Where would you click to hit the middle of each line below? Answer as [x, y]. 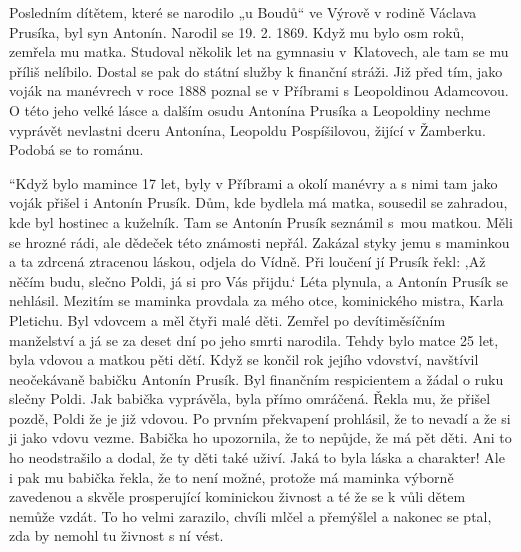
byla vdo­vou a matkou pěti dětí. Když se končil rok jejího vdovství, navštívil [244, 359]
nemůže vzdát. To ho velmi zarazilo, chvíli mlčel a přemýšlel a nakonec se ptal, [250, 515]
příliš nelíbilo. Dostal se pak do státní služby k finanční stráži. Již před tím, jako [256, 70]
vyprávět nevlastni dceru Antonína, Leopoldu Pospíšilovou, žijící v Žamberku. [247, 129]
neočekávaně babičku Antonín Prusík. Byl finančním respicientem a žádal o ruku [256, 378]
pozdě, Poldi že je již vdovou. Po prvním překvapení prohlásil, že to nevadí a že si [260, 417]
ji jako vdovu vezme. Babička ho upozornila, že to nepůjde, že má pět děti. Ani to [260, 437]
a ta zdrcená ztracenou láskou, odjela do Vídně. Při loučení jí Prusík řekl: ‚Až [247, 261]
